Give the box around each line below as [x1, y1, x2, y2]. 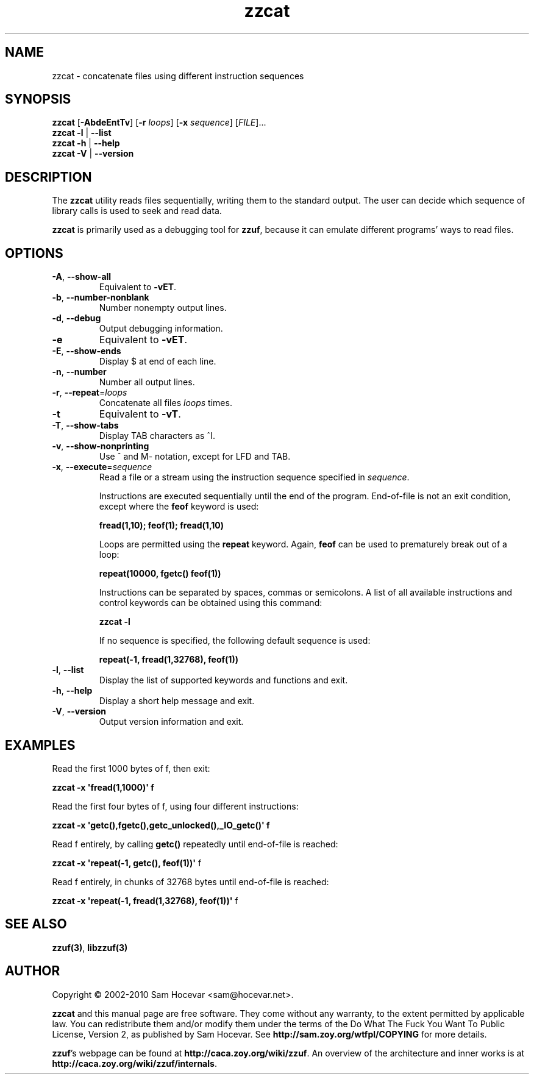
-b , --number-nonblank [52, 292, 149, 303]
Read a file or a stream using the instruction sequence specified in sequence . [99, 472, 410, 483]
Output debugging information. [99, 323, 223, 334]
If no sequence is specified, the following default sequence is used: [99, 635, 371, 646]
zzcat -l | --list [52, 127, 112, 138]
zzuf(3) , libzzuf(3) [52, 942, 128, 953]
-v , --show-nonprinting [52, 441, 149, 452]
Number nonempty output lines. [99, 302, 227, 313]
